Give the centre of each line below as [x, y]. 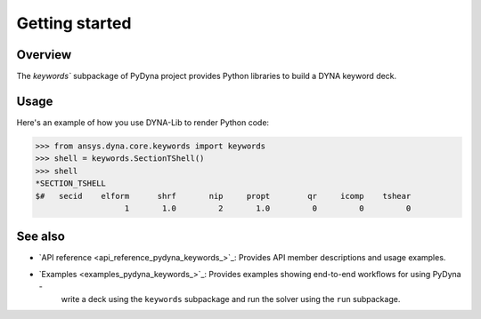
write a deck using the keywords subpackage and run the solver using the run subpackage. [231, 299]
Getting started [74, 23]
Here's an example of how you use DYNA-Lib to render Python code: [143, 122]
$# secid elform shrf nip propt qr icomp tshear [223, 196]
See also [41, 237]
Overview [44, 55]
